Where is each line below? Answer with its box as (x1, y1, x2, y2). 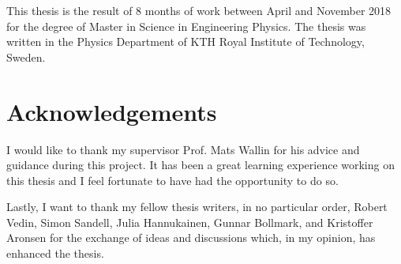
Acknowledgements (6, 95, 217, 127)
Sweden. (6, 48, 46, 65)
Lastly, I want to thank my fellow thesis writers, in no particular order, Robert (6, 198, 388, 215)
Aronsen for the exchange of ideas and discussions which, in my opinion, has (6, 229, 376, 246)
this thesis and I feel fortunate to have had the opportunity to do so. (6, 172, 339, 188)
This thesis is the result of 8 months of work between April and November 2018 (6, 2, 392, 18)
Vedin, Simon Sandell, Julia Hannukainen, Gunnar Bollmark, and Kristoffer (6, 213, 373, 230)
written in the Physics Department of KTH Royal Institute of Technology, (6, 33, 365, 50)
